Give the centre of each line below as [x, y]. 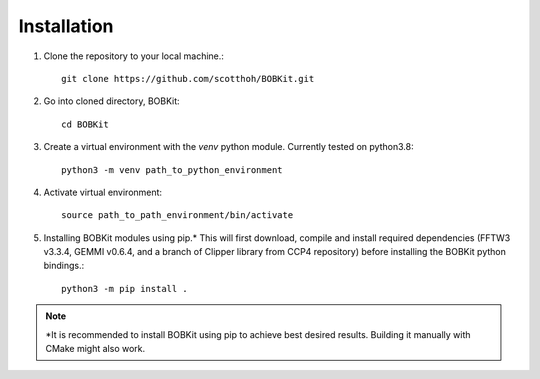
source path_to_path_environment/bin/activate [177, 215]
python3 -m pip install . [125, 288]
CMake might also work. [95, 349]
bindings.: [64, 266]
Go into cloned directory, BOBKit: [111, 101]
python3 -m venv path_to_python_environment [172, 169]
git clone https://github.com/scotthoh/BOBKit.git [188, 78]
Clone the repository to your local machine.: [134, 56]
